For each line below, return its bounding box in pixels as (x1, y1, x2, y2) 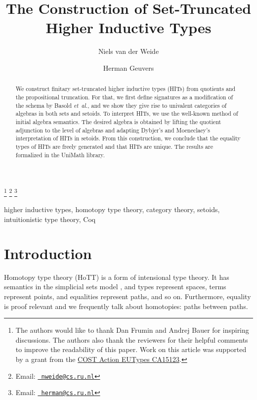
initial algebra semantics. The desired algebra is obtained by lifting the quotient (15, 117, 221, 126)
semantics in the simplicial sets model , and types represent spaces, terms (4, 281, 226, 292)
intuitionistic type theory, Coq (4, 214, 96, 224)
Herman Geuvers (103, 62, 154, 73)
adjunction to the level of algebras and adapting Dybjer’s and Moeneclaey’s (15, 126, 210, 134)
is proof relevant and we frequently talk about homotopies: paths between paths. (4, 301, 248, 311)
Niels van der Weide (98, 46, 159, 56)
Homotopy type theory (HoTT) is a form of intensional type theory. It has (4, 271, 229, 282)
